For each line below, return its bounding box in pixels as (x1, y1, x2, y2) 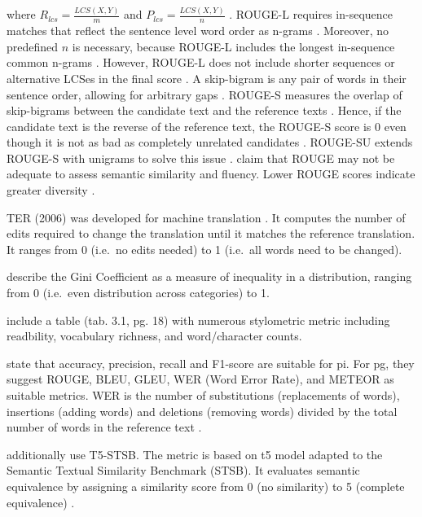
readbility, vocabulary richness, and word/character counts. (7, 327, 302, 344)
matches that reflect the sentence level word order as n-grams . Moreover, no (7, 22, 389, 39)
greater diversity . (7, 182, 95, 199)
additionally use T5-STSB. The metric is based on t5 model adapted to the (7, 445, 383, 462)
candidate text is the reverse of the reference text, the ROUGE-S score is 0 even (7, 117, 407, 134)
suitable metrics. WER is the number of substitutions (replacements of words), (7, 387, 400, 404)
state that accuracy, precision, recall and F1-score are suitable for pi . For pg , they (7, 354, 415, 371)
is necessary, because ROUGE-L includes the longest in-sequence (72, 37, 395, 55)
